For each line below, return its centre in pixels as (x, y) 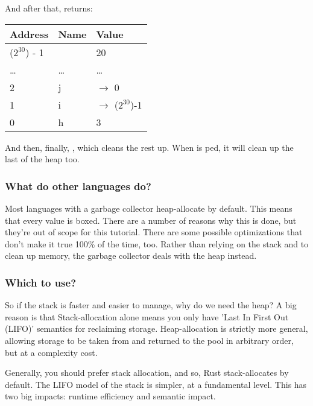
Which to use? (41, 282)
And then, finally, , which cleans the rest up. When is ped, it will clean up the (149, 147)
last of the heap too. (42, 159)
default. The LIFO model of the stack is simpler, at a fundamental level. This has (156, 384)
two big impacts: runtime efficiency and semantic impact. (110, 396)
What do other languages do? (78, 186)
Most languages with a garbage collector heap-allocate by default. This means (149, 208)
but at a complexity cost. (51, 352)
